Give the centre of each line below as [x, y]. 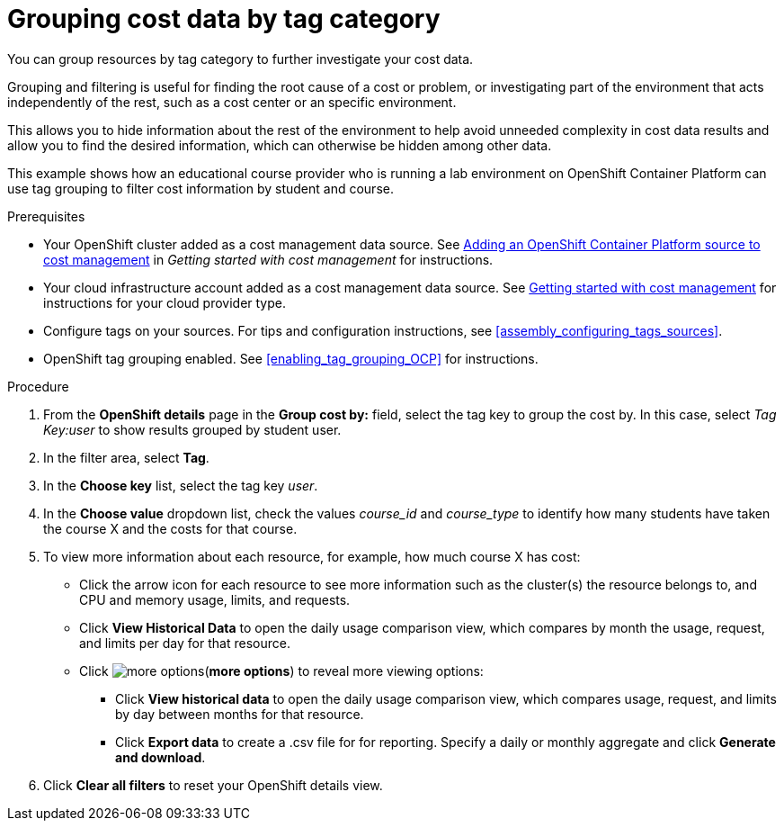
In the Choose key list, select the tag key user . [181, 485]
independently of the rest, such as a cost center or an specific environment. [232, 102]
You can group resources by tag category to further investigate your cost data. [241, 58]
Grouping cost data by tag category [224, 19]
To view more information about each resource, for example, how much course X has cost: [312, 556]
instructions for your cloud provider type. [165, 302]
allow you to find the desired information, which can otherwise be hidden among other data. [280, 145]
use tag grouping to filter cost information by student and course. [200, 188]
